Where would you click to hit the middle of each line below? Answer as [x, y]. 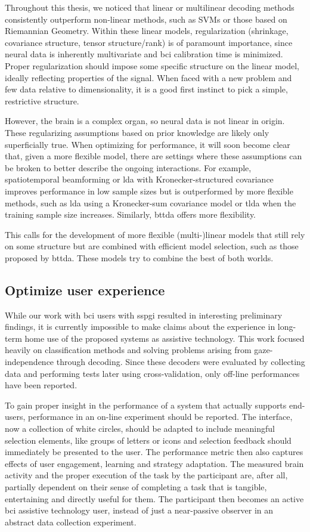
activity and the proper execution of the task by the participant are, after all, [146, 475]
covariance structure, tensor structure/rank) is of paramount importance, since [149, 42]
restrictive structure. [42, 100]
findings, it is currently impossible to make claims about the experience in [140, 327]
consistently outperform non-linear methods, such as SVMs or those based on [146, 19]
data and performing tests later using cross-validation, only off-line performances [152, 373]
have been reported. [41, 385]
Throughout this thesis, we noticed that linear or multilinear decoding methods [150, 7]
